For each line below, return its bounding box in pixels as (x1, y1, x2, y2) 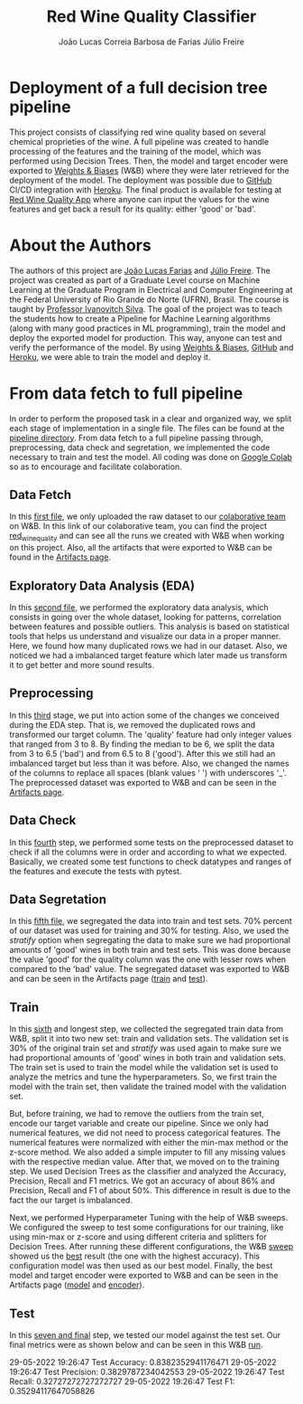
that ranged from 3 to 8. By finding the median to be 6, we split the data (9, 739, 275, 749)
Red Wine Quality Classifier (46, 6, 257, 27)
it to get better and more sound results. (9, 659, 155, 670)
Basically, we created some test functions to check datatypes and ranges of (9, 856, 292, 867)
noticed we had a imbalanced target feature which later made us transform (9, 649, 288, 661)
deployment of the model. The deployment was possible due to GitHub (9, 174, 272, 185)
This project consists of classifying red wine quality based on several (9, 127, 266, 137)
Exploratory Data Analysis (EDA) (9, 578, 196, 593)
